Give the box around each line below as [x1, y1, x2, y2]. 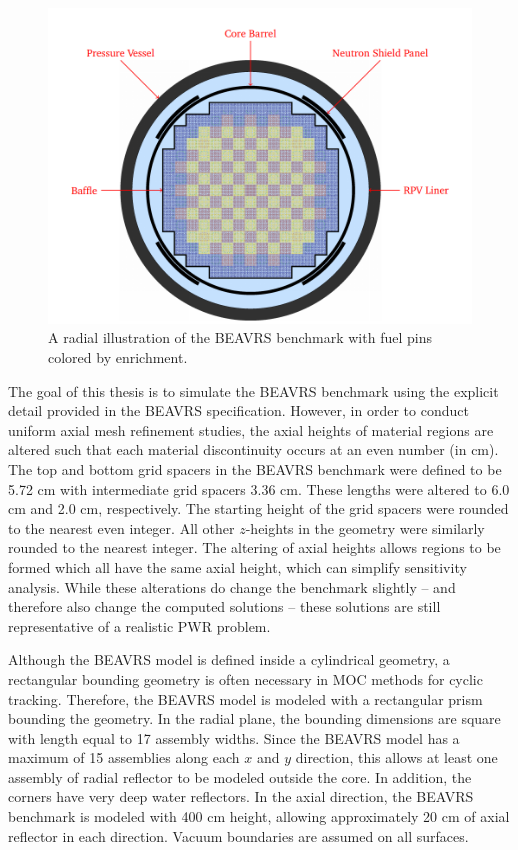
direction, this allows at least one [295, 747, 498, 768]
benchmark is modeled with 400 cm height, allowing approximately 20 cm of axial [8, 806, 510, 827]
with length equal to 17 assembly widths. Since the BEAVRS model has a [8, 727, 460, 748]
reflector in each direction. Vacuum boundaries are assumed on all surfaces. [8, 825, 469, 846]
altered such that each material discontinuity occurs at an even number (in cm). [8, 439, 499, 460]
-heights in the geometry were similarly [245, 517, 485, 538]
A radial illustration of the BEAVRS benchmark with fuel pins [48, 327, 432, 348]
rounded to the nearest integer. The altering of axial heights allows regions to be [8, 537, 501, 558]
